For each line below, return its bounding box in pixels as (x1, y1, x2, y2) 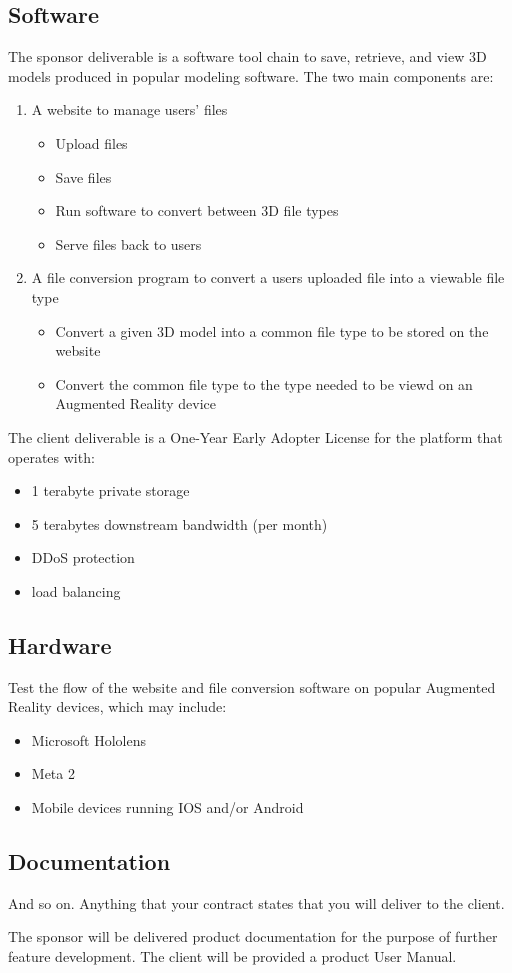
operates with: (8, 446, 95, 467)
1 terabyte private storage (31, 480, 190, 501)
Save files (55, 166, 112, 187)
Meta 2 (31, 763, 75, 784)
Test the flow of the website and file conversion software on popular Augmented (8, 676, 496, 697)
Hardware (8, 629, 112, 660)
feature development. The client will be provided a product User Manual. (8, 946, 457, 967)
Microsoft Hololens (31, 729, 146, 750)
